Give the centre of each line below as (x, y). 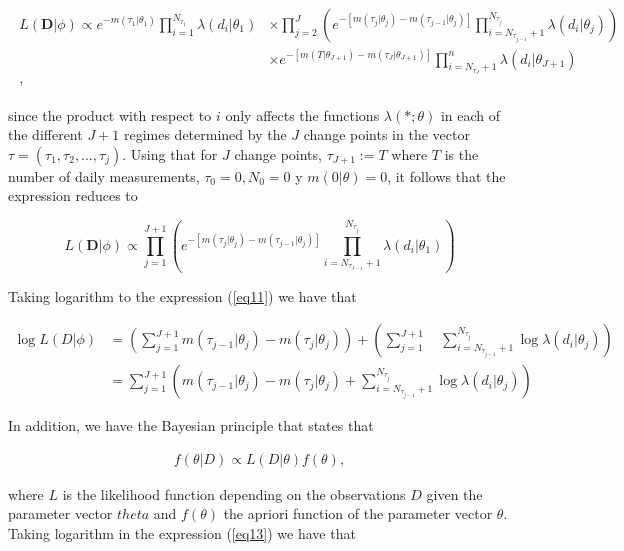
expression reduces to (73, 195)
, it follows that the (446, 175)
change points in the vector (386, 134)
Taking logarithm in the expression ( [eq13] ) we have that (182, 533)
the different (45, 134)
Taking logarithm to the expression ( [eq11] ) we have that (182, 295)
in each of (470, 114)
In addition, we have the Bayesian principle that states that (191, 425)
